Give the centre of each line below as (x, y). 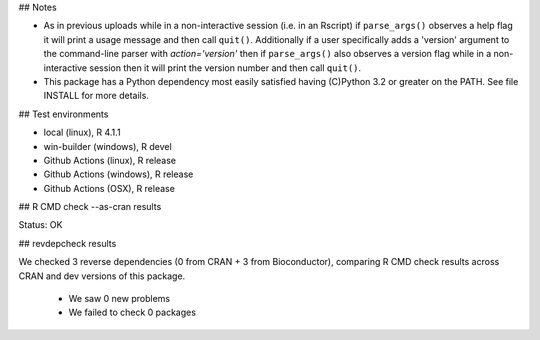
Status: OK (40, 225)
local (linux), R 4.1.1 (82, 132)
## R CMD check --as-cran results (90, 207)
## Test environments (63, 114)
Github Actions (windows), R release (118, 174)
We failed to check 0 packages (132, 312)
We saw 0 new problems (119, 299)
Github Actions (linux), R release (110, 160)
